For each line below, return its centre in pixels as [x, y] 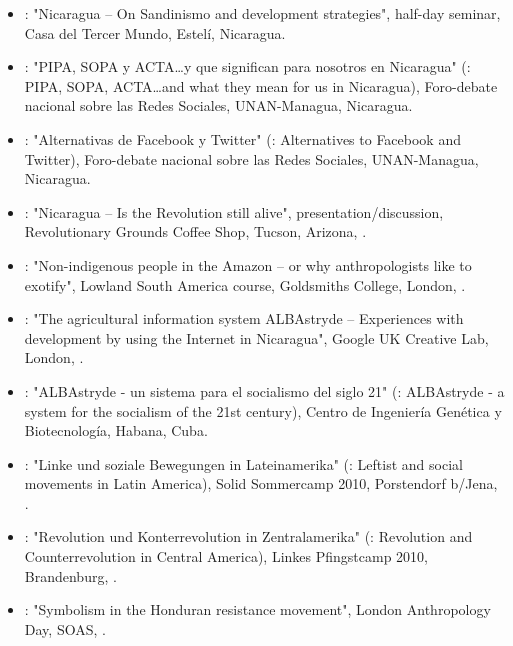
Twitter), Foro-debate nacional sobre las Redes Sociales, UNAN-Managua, [251, 158]
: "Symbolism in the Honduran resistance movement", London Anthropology [257, 609]
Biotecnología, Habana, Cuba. [116, 430]
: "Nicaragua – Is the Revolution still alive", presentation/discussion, [234, 211]
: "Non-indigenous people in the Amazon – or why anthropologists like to [248, 264]
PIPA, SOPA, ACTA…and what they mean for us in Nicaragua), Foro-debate [261, 85]
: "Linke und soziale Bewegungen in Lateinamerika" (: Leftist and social [243, 463]
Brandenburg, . [70, 575]
